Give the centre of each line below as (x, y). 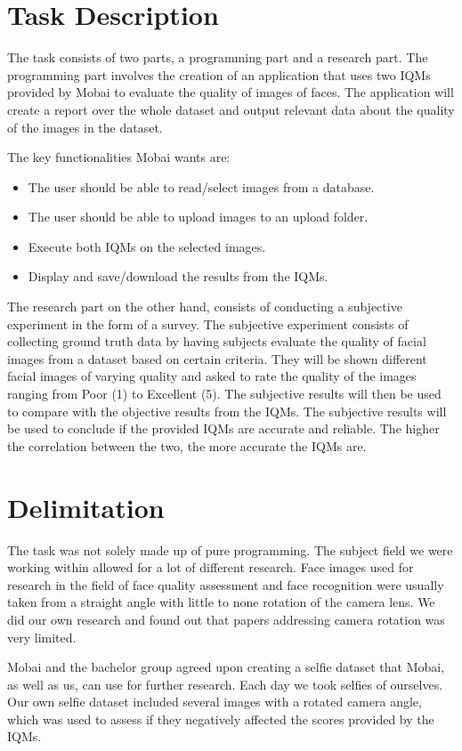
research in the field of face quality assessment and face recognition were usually (226, 584)
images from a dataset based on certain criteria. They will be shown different (217, 358)
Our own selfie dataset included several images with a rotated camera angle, (215, 702)
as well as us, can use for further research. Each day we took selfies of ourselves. (225, 684)
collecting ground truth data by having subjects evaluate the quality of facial (217, 341)
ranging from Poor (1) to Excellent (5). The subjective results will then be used (224, 394)
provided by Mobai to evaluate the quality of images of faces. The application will (231, 92)
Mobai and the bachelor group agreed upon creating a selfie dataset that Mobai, (226, 667)
